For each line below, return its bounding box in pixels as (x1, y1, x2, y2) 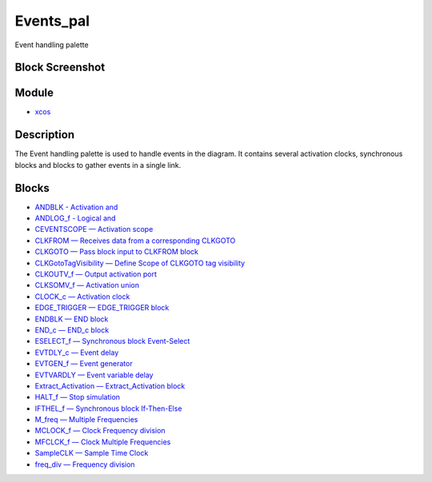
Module (14, 86, 54, 100)
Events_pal (14, 12, 90, 30)
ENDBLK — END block (34, 314, 109, 324)
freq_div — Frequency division (34, 460, 135, 469)
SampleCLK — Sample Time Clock (34, 448, 149, 458)
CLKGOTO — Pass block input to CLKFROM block (34, 247, 199, 257)
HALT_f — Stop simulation (34, 392, 120, 402)
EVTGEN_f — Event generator (34, 359, 133, 368)
